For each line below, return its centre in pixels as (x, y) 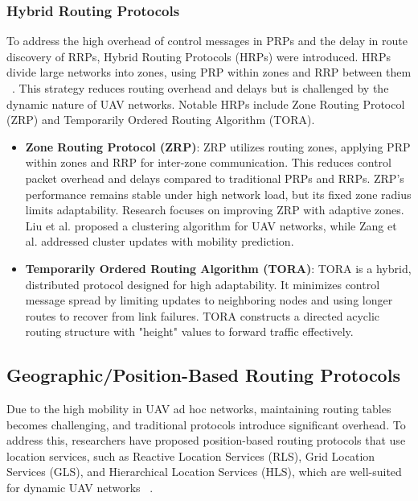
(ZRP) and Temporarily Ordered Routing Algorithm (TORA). (161, 120)
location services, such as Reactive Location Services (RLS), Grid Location (191, 455)
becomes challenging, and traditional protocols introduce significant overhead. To (206, 424)
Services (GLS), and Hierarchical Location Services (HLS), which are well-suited (204, 472)
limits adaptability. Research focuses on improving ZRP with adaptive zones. (215, 210)
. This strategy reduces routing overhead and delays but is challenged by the (201, 88)
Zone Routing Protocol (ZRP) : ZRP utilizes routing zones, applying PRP (218, 146)
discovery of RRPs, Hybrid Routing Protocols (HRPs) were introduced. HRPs (199, 56)
